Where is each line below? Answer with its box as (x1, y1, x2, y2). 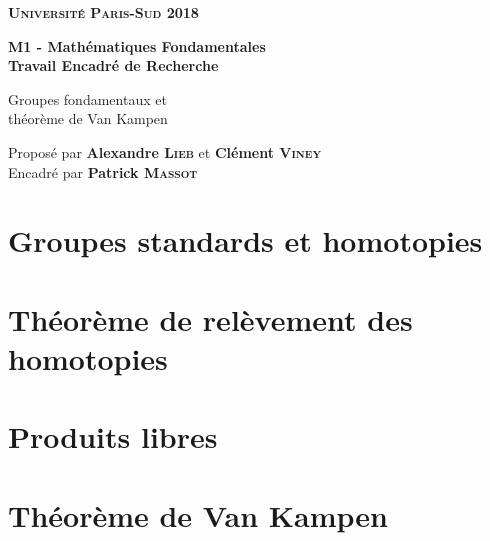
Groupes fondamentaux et (8, 88, 167, 109)
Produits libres (8, 416, 218, 457)
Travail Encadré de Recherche (8, 55, 219, 76)
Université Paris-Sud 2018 (8, 2, 199, 22)
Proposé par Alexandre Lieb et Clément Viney (8, 141, 322, 162)
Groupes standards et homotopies (8, 220, 483, 261)
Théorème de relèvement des (8, 298, 413, 339)
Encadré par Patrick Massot (8, 161, 198, 182)
